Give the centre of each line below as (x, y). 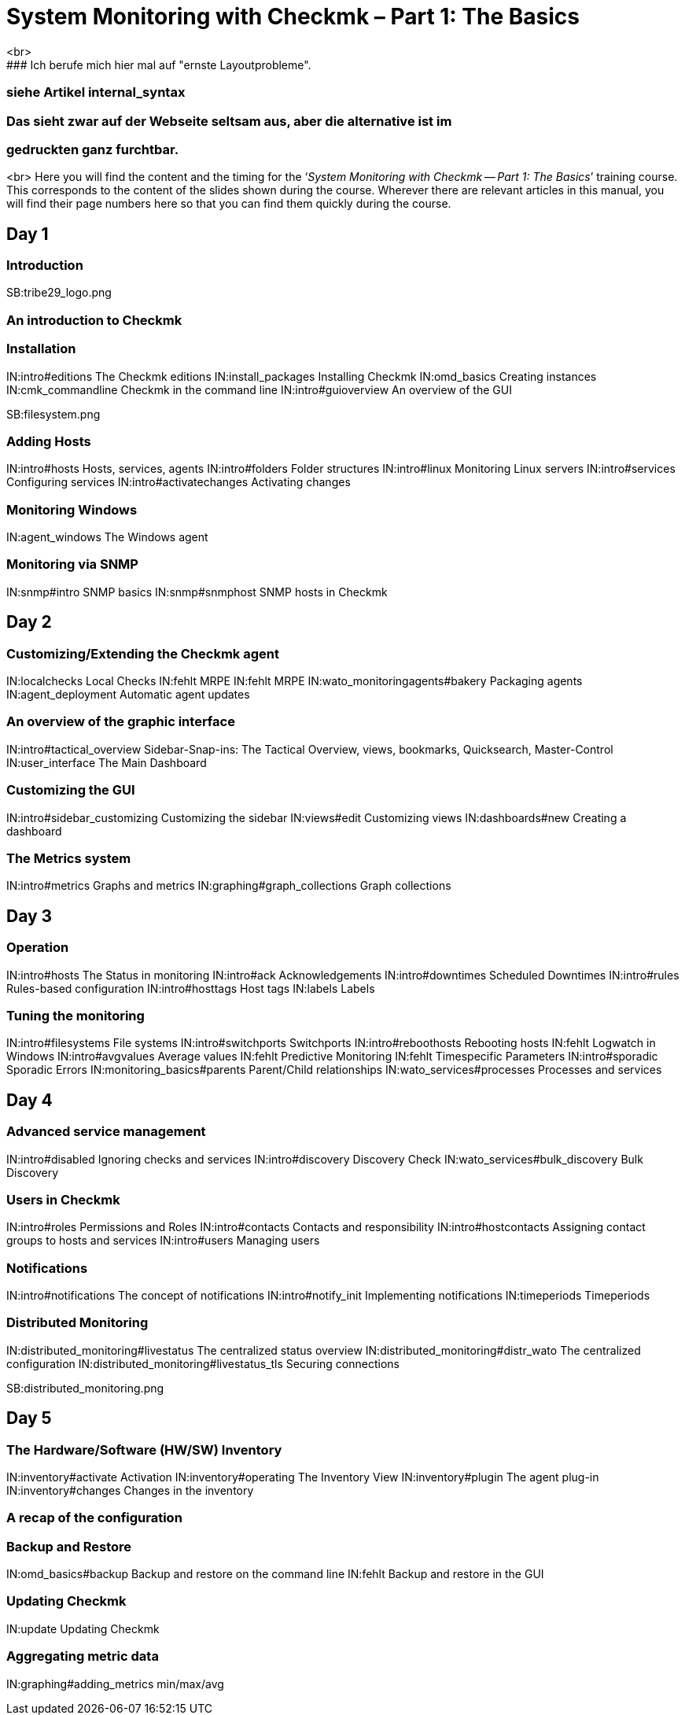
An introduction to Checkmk (94, 320)
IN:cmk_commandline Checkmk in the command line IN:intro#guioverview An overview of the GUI (259, 389)
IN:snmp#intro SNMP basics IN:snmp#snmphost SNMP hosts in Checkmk (197, 592)
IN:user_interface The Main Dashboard (107, 762)
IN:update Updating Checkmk (83, 1628)
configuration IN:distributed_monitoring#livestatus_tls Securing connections (203, 1363)
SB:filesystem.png (53, 414)
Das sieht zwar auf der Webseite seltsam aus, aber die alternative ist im (229, 121)
